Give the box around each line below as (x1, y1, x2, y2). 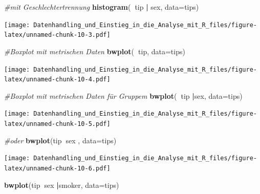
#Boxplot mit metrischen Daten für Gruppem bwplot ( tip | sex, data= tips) (4, 90, 243, 101)
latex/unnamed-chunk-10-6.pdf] (4, 164, 111, 172)
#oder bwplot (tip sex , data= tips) (4, 135, 117, 145)
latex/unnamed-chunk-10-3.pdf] (4, 31, 111, 39)
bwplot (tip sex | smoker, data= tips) (4, 179, 119, 190)
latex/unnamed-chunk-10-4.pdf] (4, 76, 111, 83)
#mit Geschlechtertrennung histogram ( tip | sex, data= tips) (4, 2, 199, 12)
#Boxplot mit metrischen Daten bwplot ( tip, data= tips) (4, 46, 185, 56)
